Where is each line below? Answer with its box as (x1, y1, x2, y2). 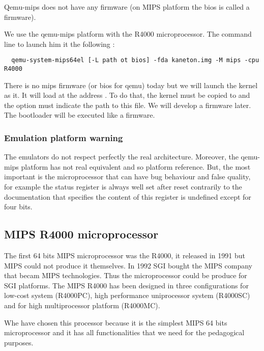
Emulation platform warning (4, 131, 123, 144)
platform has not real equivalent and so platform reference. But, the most (21, 161, 251, 172)
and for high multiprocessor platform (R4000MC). (4, 300, 160, 311)
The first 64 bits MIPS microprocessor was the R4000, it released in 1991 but (4, 250, 245, 261)
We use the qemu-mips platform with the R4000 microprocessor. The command (4, 29, 252, 39)
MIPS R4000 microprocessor (4, 226, 159, 242)
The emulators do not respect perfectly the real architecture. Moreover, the (4, 151, 239, 162)
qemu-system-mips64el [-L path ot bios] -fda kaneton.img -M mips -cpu (11, 57, 259, 64)
